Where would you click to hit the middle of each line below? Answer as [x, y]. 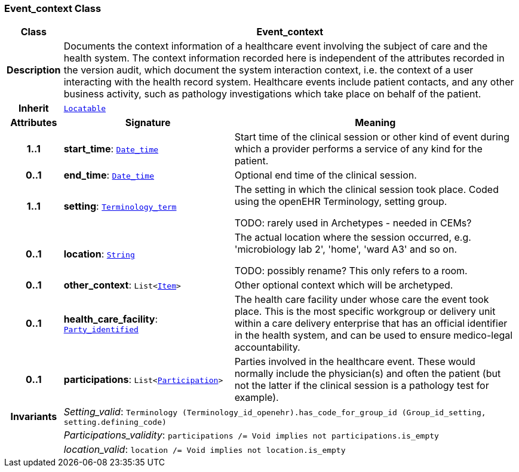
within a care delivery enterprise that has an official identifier [371, 324]
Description [34, 70]
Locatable [85, 108]
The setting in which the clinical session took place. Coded [366, 190]
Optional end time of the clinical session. [325, 175]
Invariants [34, 416]
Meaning [375, 123]
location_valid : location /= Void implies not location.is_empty [205, 450]
